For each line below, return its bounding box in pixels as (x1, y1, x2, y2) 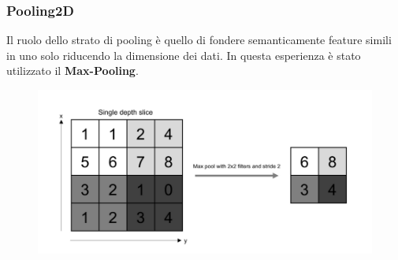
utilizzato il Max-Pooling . (6, 62, 139, 79)
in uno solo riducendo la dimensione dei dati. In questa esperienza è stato (6, 46, 361, 63)
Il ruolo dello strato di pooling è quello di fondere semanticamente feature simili (6, 32, 392, 48)
